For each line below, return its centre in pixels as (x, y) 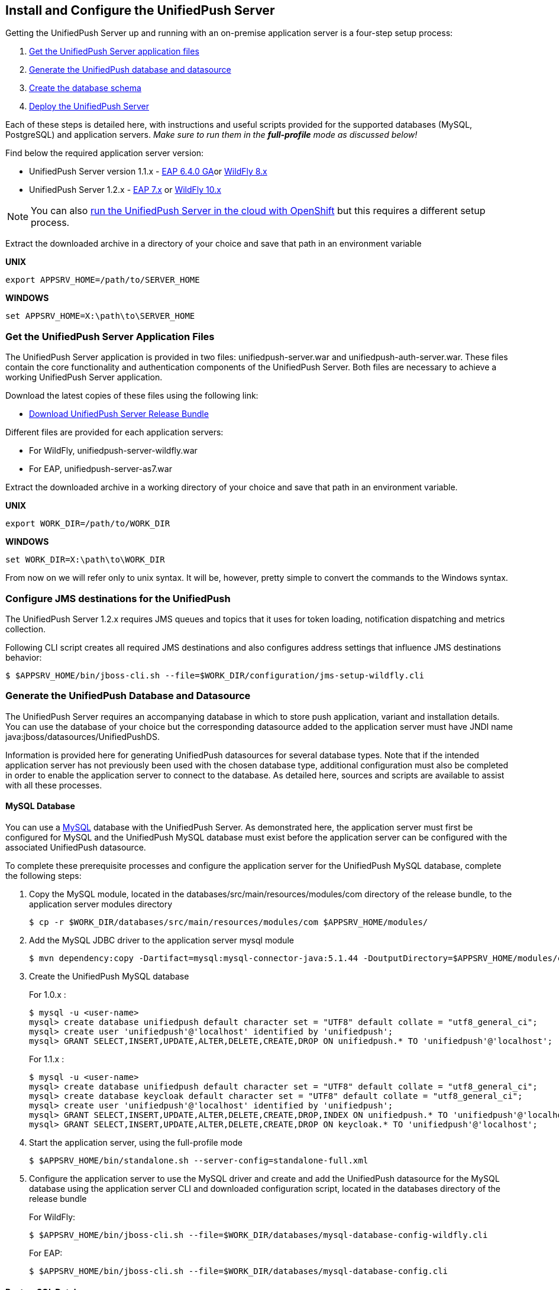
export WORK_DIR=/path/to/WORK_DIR (88, 524)
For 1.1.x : (47, 1059)
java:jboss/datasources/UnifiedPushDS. (83, 736)
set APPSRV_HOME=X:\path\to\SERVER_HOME (100, 316)
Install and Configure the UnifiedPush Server (140, 10)
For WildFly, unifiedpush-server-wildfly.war (113, 451)
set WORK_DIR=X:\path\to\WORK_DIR (85, 560)
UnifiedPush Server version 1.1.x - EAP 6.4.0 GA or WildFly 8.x (148, 172)
